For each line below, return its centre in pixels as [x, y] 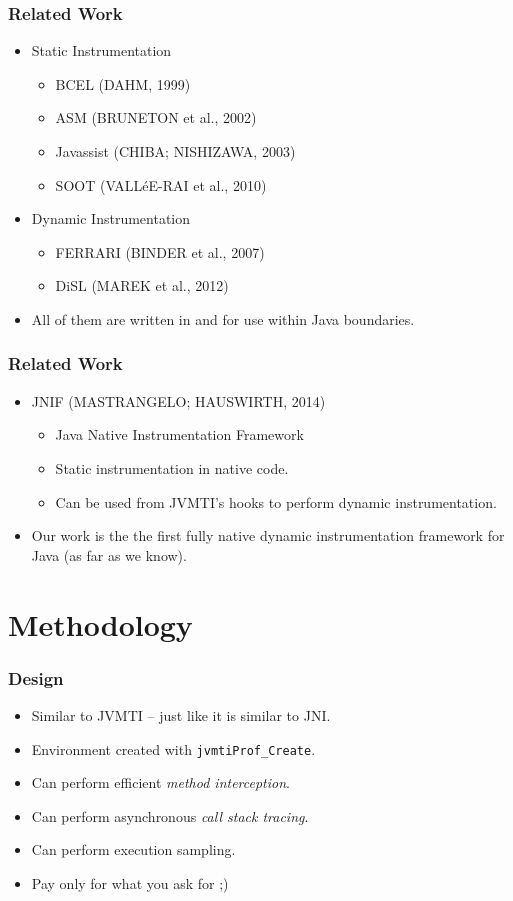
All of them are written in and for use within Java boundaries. [223, 318]
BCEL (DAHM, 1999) [123, 83]
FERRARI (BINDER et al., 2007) [160, 251]
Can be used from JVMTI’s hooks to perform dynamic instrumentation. [276, 501]
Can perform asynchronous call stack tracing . [170, 815]
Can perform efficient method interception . [160, 782]
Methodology [100, 623]
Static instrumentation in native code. [172, 467]
